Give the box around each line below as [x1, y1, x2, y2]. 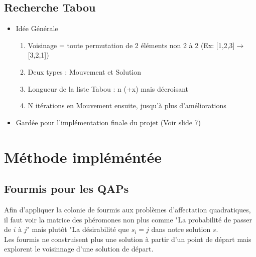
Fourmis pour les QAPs [4, 181, 129, 196]
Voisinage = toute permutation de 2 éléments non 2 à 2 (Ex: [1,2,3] [28, 40, 235, 50]
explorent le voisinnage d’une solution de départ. [4, 243, 154, 254]
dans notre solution [151, 224, 211, 234]
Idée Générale [16, 23, 58, 34]
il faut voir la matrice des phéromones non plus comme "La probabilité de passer [4, 214, 252, 224]
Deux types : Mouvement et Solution [28, 66, 142, 77]
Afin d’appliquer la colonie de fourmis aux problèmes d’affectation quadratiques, [4, 204, 251, 214]
